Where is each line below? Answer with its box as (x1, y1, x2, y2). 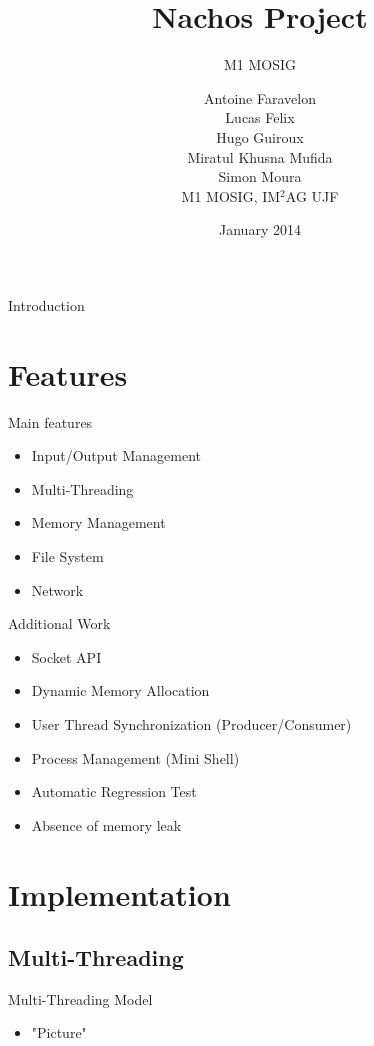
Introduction (8, 294, 85, 315)
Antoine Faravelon (204, 87, 316, 108)
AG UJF (285, 185, 339, 206)
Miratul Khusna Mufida (187, 146, 333, 167)
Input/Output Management (31, 445, 202, 466)
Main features (8, 411, 93, 432)
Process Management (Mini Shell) (31, 747, 240, 768)
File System (31, 545, 104, 566)
